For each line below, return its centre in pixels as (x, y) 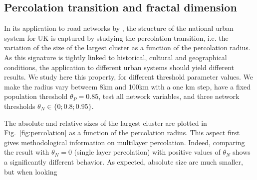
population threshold (36, 96)
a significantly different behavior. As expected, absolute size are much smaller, (124, 161)
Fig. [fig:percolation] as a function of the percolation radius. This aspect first (122, 133)
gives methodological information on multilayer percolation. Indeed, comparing (125, 142)
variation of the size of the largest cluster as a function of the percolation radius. (127, 47)
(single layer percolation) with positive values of (147, 152)
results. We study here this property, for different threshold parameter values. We (128, 77)
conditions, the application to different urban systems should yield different (119, 67)
